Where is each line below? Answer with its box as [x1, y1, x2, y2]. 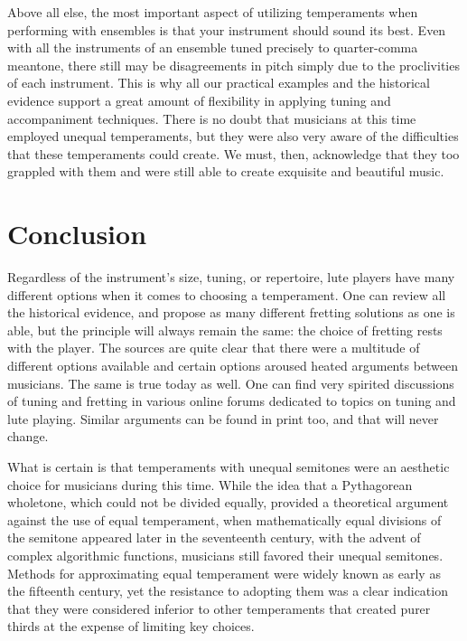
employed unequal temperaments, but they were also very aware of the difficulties [7, 127, 459, 146]
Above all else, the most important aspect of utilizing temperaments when [7, 3, 418, 21]
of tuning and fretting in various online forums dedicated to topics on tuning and [7, 391, 456, 410]
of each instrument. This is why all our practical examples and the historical [7, 73, 430, 92]
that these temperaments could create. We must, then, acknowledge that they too [7, 144, 460, 163]
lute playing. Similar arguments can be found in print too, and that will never [7, 409, 439, 428]
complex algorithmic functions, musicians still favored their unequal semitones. [7, 545, 444, 564]
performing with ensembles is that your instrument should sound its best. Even [7, 20, 446, 39]
